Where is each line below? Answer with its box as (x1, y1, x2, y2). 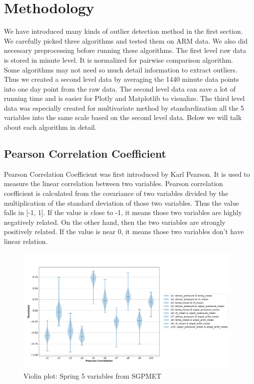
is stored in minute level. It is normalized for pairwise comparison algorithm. (4, 54, 233, 65)
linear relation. (4, 236, 48, 246)
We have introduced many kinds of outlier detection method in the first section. (4, 26, 243, 36)
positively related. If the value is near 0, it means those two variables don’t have (4, 226, 244, 237)
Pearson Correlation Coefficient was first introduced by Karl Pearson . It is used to (4, 168, 250, 179)
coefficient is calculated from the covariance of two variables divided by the (4, 188, 229, 198)
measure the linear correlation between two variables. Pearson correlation (4, 178, 223, 189)
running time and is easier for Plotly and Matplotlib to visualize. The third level (4, 93, 245, 103)
